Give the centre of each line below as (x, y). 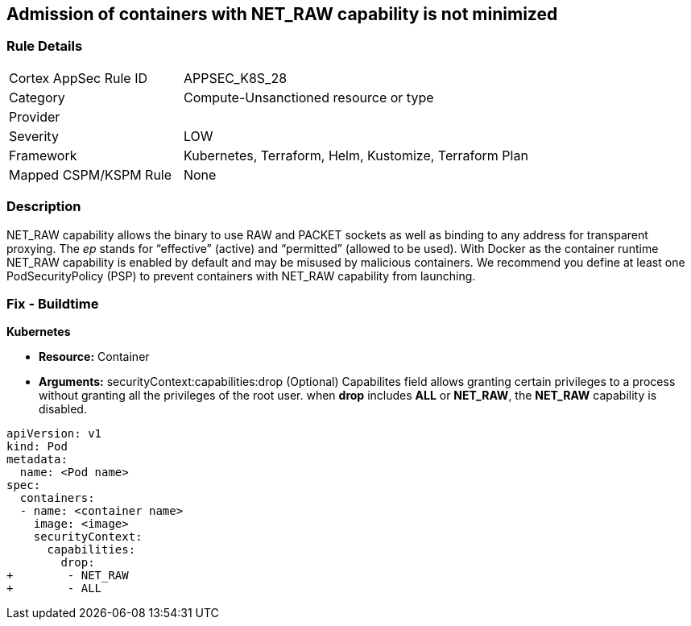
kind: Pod (37, 447)
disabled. (63, 409)
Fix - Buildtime (53, 303)
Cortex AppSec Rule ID (79, 78)
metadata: (37, 460)
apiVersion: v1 (54, 434)
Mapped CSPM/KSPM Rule (91, 174)
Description (44, 207)
